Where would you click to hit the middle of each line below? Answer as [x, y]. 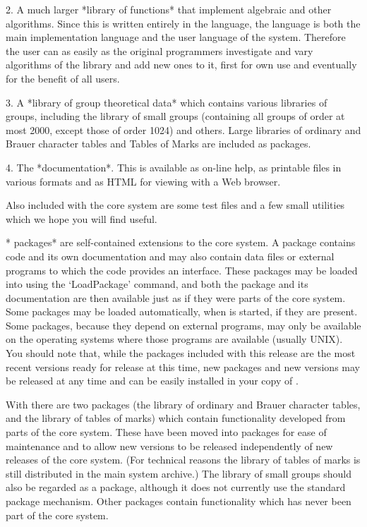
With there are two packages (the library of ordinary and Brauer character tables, [183, 404]
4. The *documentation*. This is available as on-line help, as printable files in [174, 167]
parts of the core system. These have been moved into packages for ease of [166, 432]
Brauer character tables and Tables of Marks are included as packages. [158, 144]
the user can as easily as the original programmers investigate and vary [160, 50]
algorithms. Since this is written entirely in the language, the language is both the [183, 23]
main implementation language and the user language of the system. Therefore [176, 37]
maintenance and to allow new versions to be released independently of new [169, 446]
